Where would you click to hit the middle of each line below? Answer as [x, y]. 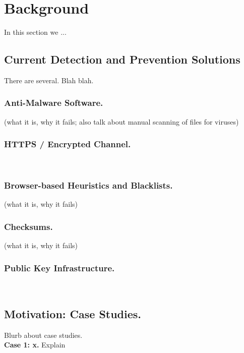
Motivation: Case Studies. [73, 313]
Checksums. [28, 226]
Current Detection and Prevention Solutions [122, 59]
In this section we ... [35, 32]
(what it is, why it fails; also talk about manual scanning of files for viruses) [121, 121]
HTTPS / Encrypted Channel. [68, 144]
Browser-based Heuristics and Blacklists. [88, 185]
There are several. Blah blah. [49, 80]
